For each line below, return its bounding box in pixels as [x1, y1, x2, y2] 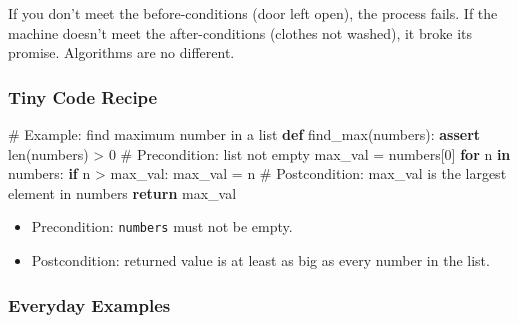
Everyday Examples [8, 292, 171, 317]
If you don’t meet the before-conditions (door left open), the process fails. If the [8, 3, 498, 23]
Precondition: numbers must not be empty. [31, 216, 293, 237]
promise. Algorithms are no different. [8, 42, 235, 63]
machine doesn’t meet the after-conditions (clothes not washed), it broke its [8, 22, 472, 43]
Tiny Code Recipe [8, 84, 158, 109]
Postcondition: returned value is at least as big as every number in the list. [31, 250, 490, 271]
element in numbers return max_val [8, 182, 237, 203]
